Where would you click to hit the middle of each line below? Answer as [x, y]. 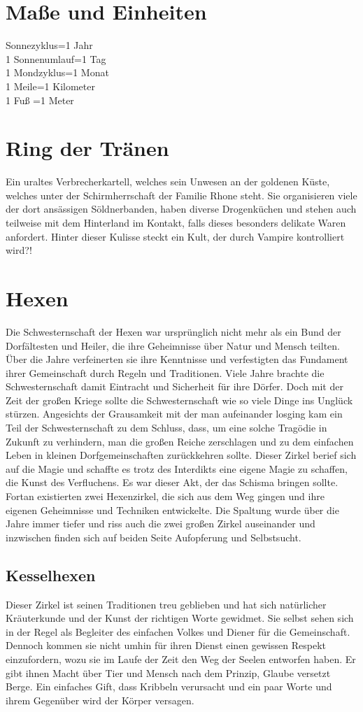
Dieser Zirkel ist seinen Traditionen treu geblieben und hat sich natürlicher [166, 604]
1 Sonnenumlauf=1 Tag [56, 58]
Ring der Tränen [87, 148]
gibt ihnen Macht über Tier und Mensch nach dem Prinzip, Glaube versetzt [168, 672]
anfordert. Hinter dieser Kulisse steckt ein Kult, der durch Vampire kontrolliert [175, 236]
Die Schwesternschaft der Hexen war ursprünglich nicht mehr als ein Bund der [173, 331]
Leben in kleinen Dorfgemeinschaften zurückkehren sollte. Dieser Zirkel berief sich [181, 455]
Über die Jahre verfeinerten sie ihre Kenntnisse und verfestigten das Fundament [177, 359]
